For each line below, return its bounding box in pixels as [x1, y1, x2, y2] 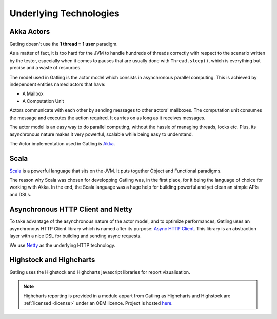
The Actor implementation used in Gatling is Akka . [9, 140, 115, 146]
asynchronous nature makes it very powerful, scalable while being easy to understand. [9, 131, 193, 137]
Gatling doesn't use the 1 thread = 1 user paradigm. [9, 41, 118, 47]
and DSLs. [9, 191, 32, 197]
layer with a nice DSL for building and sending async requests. [9, 233, 142, 239]
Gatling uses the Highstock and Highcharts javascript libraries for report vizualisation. [9, 269, 190, 275]
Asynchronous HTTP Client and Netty [9, 204, 133, 213]
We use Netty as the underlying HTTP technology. [9, 242, 115, 248]
